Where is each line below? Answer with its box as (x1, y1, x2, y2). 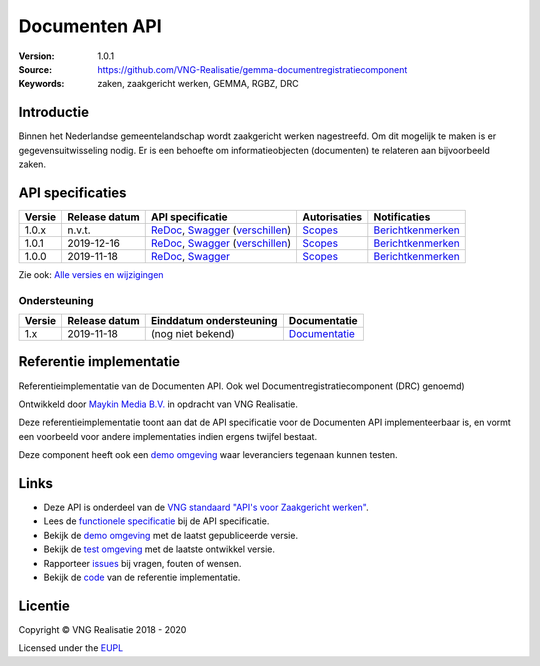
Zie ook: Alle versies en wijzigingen (18, 268, 164, 280)
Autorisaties (302, 210, 363, 224)
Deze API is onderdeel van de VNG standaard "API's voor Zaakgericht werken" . (43, 501, 369, 514)
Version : (18, 50, 55, 62)
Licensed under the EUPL (18, 642, 124, 654)
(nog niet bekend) (150, 327, 235, 341)
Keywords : (18, 78, 65, 90)
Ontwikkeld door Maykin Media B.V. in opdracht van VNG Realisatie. (18, 398, 299, 410)
